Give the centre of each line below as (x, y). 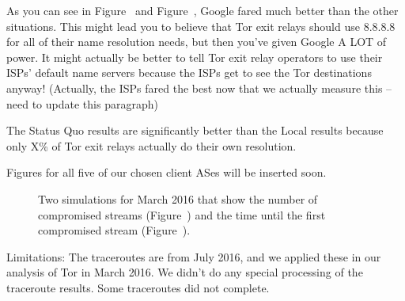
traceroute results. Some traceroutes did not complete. (138, 287)
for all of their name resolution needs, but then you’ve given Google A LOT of (197, 42)
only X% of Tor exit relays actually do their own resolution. (151, 145)
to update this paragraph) (95, 103)
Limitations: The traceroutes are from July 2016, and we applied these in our (194, 256)
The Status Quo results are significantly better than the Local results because (195, 130)
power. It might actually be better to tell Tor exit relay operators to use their (195, 57)
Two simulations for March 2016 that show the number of (178, 198)
